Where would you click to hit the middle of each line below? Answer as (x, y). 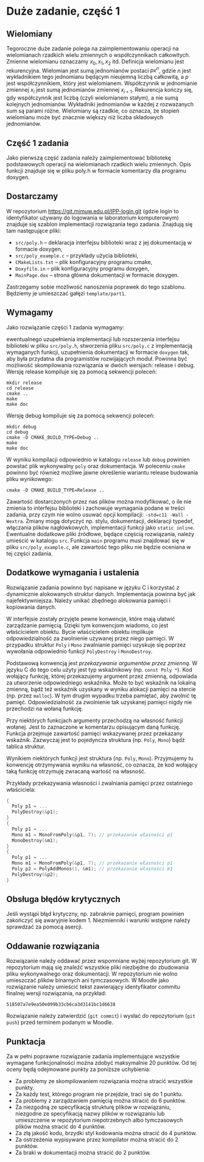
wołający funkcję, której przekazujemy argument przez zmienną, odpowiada (102, 676)
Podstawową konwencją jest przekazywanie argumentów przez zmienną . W (102, 663)
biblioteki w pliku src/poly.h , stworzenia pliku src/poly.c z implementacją (100, 345)
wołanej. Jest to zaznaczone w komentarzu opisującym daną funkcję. (93, 727)
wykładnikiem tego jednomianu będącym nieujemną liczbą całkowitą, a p (97, 77)
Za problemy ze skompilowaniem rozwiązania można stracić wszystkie (104, 1081)
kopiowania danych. (31, 607)
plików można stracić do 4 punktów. (60, 1127)
